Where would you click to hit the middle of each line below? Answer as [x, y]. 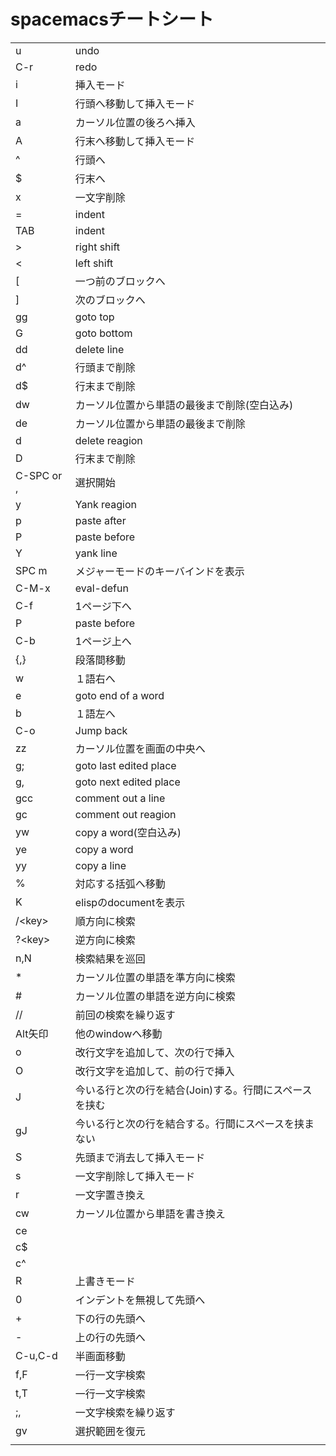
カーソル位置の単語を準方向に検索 [155, 977]
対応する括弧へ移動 [120, 883]
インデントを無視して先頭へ [140, 1300]
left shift [94, 263]
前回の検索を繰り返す [125, 1015]
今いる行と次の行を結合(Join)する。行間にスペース [193, 1090]
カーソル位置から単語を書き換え [150, 1213]
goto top [94, 317]
